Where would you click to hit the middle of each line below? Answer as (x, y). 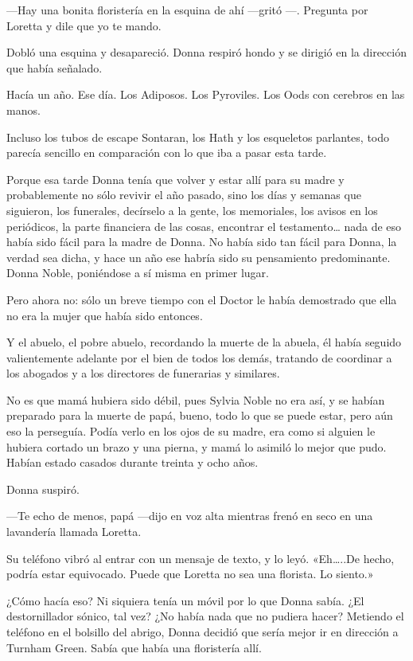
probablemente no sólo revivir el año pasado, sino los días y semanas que (184, 195)
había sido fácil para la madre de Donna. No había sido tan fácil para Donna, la (202, 242)
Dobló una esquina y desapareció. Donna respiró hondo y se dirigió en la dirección (206, 52)
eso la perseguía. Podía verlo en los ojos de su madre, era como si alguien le (191, 431)
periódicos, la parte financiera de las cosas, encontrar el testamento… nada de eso (204, 226)
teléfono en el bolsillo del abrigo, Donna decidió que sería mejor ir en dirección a (203, 632)
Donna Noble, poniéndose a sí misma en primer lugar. (138, 273)
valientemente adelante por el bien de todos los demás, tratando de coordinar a (199, 357)
